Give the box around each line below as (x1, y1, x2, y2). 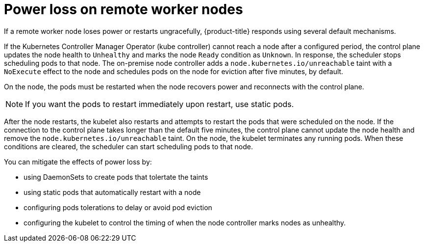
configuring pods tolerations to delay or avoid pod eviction (24, 203, 212, 212)
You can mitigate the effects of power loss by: (4, 157, 152, 166)
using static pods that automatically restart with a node (24, 188, 201, 196)
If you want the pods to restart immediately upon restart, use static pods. (25, 99, 294, 109)
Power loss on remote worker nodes (4, 1, 243, 18)
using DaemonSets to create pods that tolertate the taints (24, 172, 208, 181)
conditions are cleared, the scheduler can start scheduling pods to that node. (4, 142, 253, 151)
